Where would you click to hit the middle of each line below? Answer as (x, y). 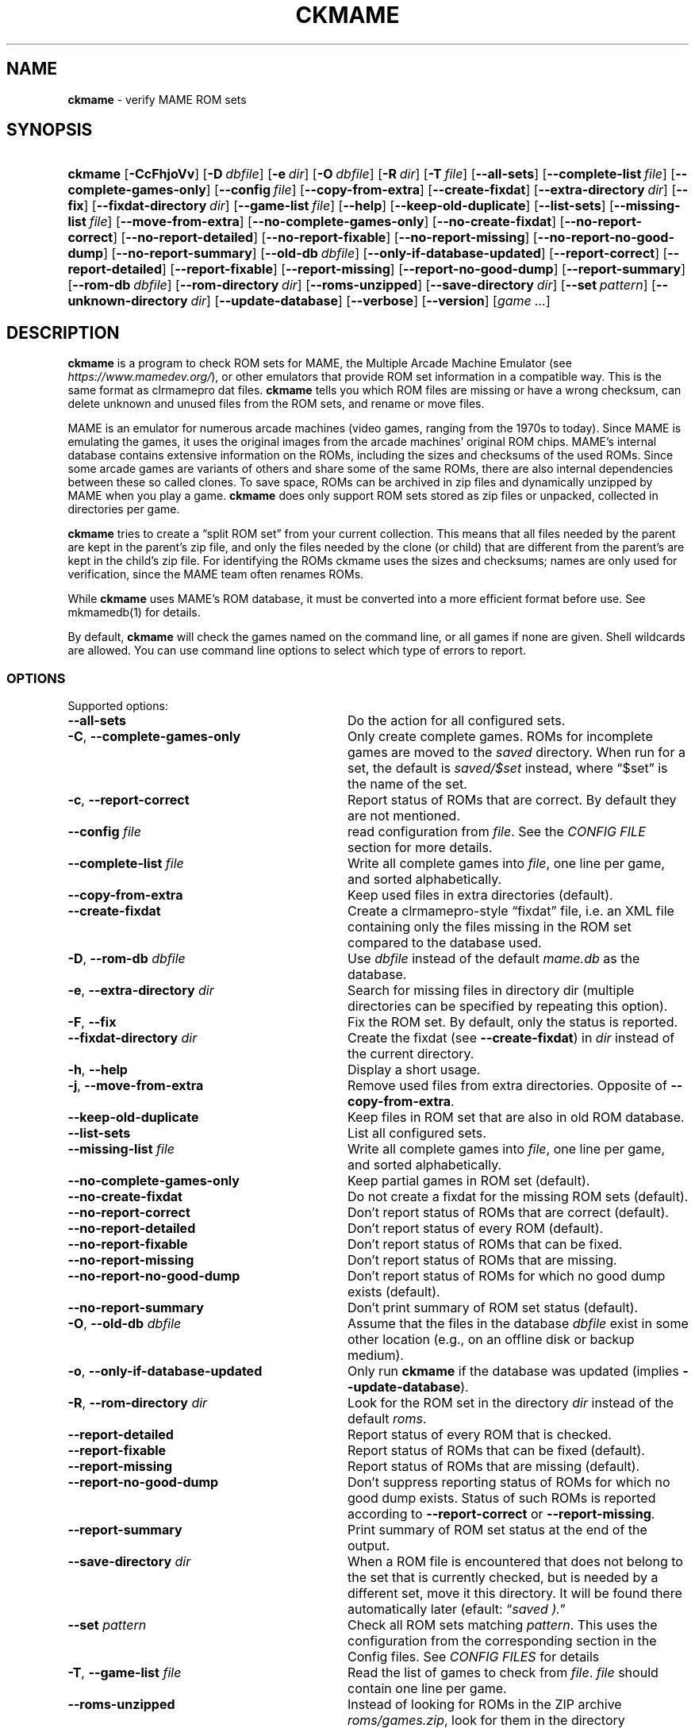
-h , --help (98, 1070)
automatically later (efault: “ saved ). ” (456, 1609)
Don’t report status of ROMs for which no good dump (506, 1276)
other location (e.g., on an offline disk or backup (491, 1340)
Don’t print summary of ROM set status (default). (493, 1308)
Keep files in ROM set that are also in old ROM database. (516, 1117)
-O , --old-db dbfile (125, 1324)
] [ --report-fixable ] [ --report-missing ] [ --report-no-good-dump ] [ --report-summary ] (423, 269)
